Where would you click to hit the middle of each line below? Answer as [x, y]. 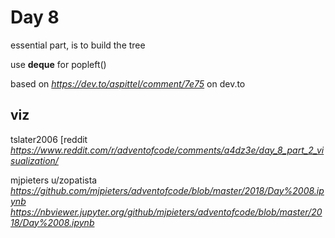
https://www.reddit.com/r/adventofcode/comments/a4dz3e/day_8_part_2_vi [167, 150]
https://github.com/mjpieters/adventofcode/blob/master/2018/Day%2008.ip [167, 190]
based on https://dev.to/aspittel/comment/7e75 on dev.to [128, 83]
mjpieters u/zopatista [54, 180]
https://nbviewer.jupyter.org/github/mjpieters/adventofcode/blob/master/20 [166, 212]
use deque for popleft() [58, 64]
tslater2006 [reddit [49, 139]
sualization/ [34, 160]
